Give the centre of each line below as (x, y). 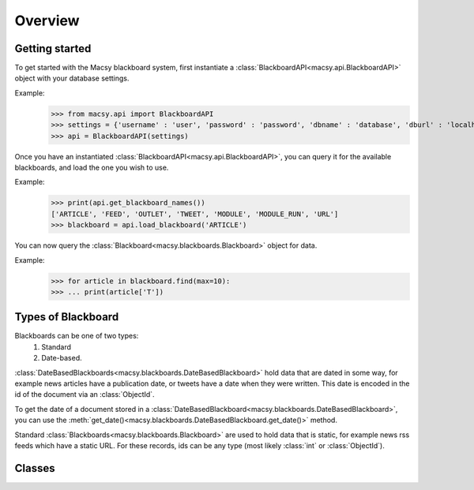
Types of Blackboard (67, 317)
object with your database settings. (72, 78)
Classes (35, 468)
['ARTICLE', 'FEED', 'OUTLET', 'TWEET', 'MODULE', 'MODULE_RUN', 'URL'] (195, 214)
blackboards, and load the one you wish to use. (92, 167)
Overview (47, 21)
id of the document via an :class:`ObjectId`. (85, 395)
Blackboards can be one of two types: (77, 336)
